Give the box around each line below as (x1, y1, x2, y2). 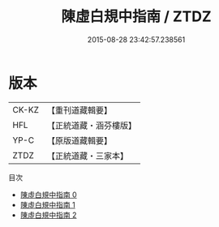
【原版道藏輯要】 (46, 135, 112, 146)
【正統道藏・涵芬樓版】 (46, 119, 136, 131)
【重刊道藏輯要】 (46, 105, 112, 116)
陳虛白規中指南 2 (19, 210, 77, 220)
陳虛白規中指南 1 (19, 199, 75, 209)
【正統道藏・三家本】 (46, 150, 128, 161)
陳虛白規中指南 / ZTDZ (60, 7, 213, 26)
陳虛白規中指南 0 (19, 190, 77, 199)
